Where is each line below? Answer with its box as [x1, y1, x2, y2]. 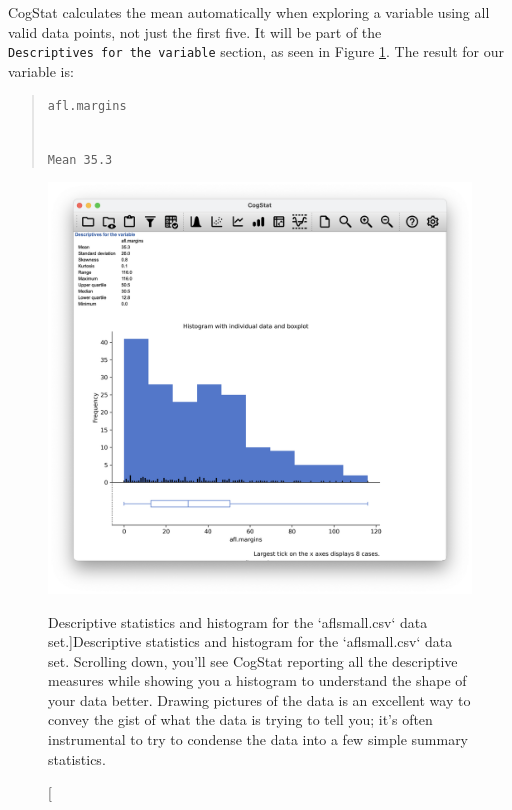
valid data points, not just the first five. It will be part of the [8, 21, 382, 42]
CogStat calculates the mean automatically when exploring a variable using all [8, 2, 490, 22]
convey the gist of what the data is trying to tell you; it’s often [48, 709, 433, 730]
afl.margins [47, 99, 127, 114]
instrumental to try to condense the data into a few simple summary [48, 729, 469, 750]
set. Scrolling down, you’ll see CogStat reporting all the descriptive [48, 650, 458, 671]
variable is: [8, 60, 74, 81]
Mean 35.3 [47, 152, 113, 167]
